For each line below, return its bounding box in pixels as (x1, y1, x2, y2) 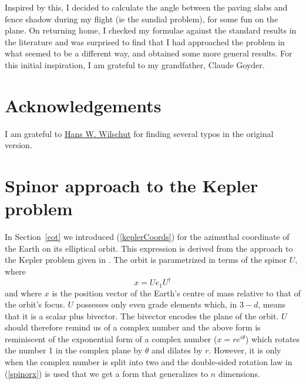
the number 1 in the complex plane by (5, 344, 143, 356)
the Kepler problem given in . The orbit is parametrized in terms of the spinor (5, 253, 287, 266)
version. (5, 139, 32, 151)
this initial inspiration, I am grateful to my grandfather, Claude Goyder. (5, 58, 265, 71)
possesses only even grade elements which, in (76, 298, 237, 310)
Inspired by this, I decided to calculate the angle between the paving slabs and (5, 1, 288, 13)
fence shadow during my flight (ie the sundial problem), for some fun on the (5, 12, 278, 25)
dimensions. (218, 367, 260, 379)
